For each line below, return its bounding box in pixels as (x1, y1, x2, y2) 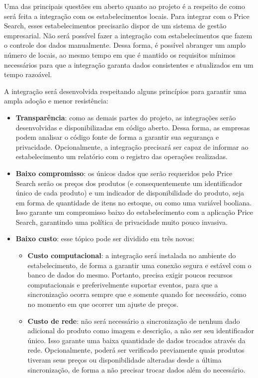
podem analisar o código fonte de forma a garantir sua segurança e (15, 132, 219, 142)
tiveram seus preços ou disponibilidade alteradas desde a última (27, 355, 222, 365)
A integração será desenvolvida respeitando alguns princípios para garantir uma (4, 86, 247, 96)
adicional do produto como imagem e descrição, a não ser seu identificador (27, 325, 254, 336)
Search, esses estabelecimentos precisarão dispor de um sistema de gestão (4, 20, 227, 31)
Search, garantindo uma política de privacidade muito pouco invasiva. (15, 216, 228, 227)
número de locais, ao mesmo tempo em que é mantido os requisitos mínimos (4, 49, 236, 60)
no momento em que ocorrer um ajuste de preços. (27, 299, 178, 309)
